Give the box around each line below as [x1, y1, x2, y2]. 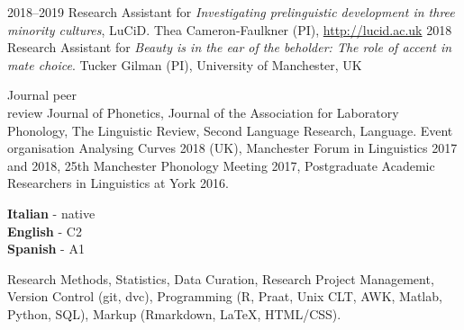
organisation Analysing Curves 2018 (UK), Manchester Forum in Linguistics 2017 [7, 138, 458, 157]
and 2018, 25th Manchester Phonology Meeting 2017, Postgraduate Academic [7, 156, 435, 174]
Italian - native [7, 203, 96, 222]
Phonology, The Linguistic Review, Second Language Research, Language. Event [7, 120, 453, 139]
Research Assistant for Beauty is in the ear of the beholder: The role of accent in [7, 38, 452, 57]
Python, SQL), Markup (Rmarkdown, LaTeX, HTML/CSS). [7, 304, 341, 323]
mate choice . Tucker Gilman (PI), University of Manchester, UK [7, 55, 362, 74]
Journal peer [7, 85, 77, 104]
